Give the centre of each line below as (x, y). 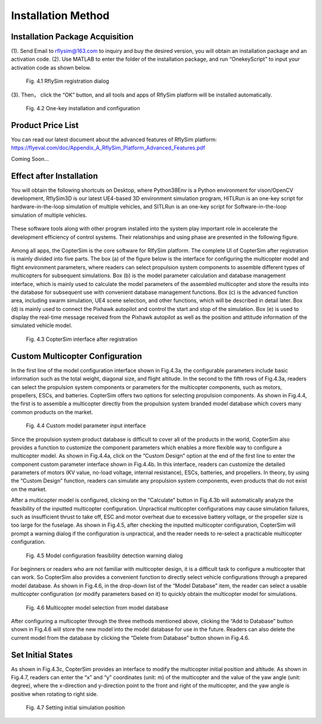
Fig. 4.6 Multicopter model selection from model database (97, 607)
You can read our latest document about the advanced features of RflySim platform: (114, 139)
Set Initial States (42, 655)
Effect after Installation (55, 176)
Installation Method (60, 15)
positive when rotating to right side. (55, 694)
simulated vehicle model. (42, 325)
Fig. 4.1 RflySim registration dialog (68, 81)
